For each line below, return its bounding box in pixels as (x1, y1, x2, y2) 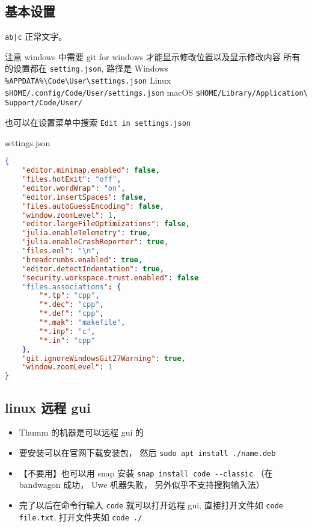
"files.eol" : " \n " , (22, 247, 100, 256)
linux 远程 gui (5, 398, 91, 416)
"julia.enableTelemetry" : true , (22, 229, 151, 238)
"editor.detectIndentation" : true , (22, 264, 164, 273)
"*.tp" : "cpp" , (39, 291, 100, 300)
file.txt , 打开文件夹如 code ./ (19, 510, 142, 523)
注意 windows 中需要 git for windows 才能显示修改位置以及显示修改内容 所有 (5, 50, 301, 63)
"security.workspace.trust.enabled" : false (22, 273, 199, 282)
